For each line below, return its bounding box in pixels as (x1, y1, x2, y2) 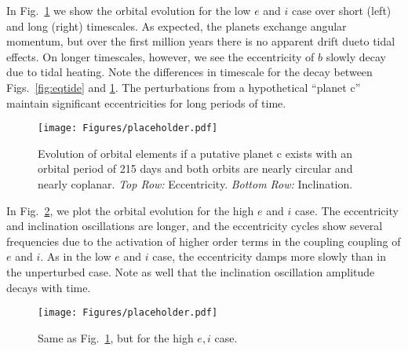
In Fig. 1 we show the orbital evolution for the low (6, 2, 251, 18)
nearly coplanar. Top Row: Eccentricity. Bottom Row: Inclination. (38, 176, 353, 192)
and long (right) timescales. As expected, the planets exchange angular (6, 17, 347, 34)
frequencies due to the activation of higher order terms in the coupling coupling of (6, 232, 401, 249)
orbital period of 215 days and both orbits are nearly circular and (38, 160, 353, 177)
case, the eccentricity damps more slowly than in (152, 248, 386, 265)
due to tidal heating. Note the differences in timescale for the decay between (6, 64, 373, 80)
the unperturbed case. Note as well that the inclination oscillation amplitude (6, 263, 375, 280)
